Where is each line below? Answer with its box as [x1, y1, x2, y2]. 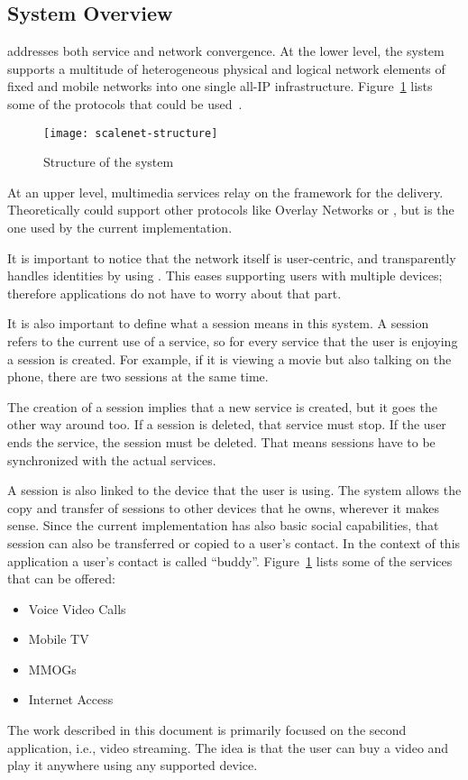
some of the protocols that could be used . [7, 94, 243, 113]
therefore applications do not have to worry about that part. [7, 283, 342, 302]
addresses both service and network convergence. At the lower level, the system [7, 41, 445, 60]
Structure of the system [43, 152, 174, 171]
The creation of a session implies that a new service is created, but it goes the [7, 397, 437, 416]
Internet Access [28, 690, 114, 709]
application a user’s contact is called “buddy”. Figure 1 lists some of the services [7, 551, 453, 570]
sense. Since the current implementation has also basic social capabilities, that [7, 516, 439, 535]
